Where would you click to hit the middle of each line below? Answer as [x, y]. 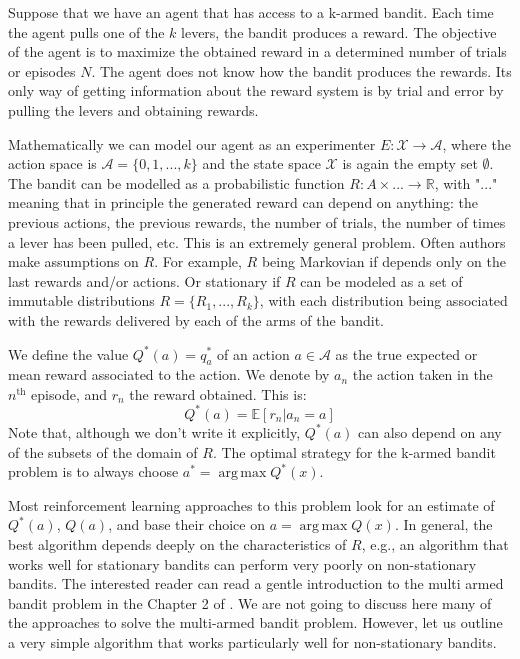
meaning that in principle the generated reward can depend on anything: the [243, 202]
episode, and [69, 393]
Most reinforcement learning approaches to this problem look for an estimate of [251, 504]
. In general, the [443, 524]
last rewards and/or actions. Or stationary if [144, 280]
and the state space [261, 163]
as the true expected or [406, 353]
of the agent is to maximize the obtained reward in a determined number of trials [257, 51]
